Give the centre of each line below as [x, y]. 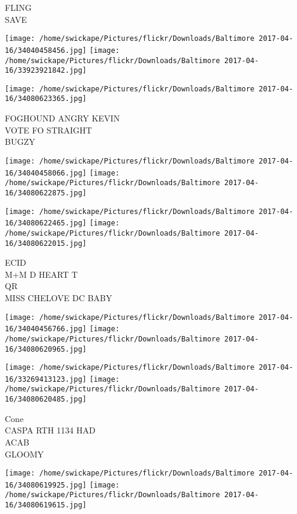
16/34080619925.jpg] [46, 485]
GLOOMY [24, 454]
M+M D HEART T [41, 274]
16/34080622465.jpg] [46, 223]
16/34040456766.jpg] [46, 329]
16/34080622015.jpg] [46, 243]
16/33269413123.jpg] [46, 379]
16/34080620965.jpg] [46, 349]
